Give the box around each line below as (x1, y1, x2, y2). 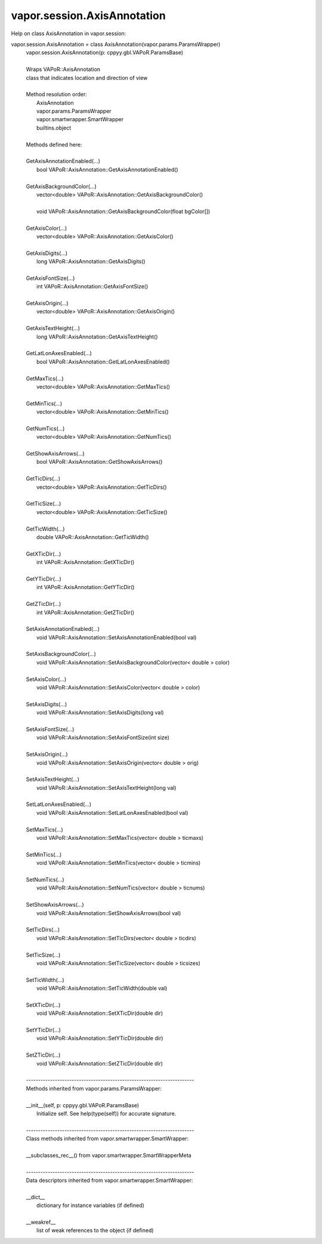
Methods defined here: (26, 141, 82, 148)
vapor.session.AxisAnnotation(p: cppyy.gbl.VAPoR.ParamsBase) (26, 49, 184, 56)
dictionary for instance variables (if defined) (36, 1202, 144, 1209)
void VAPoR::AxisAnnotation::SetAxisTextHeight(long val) (36, 784, 177, 791)
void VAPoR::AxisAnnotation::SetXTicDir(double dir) (36, 1009, 163, 1017)
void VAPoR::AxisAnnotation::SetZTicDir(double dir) (36, 1060, 163, 1067)
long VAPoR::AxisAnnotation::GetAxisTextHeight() (36, 333, 158, 340)
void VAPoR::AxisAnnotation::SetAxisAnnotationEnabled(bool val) (36, 633, 197, 641)
